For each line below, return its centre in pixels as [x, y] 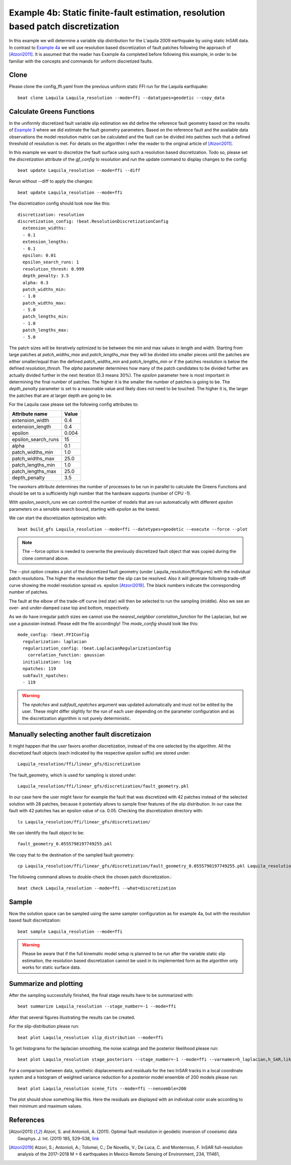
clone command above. [46, 558]
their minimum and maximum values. [46, 1106]
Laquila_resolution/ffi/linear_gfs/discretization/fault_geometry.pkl [103, 786]
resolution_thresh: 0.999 [53, 269]
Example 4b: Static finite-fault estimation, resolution [117, 13]
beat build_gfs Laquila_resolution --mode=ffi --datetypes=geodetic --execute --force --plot [133, 529]
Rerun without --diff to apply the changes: [51, 181]
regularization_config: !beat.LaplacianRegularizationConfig [97, 648]
